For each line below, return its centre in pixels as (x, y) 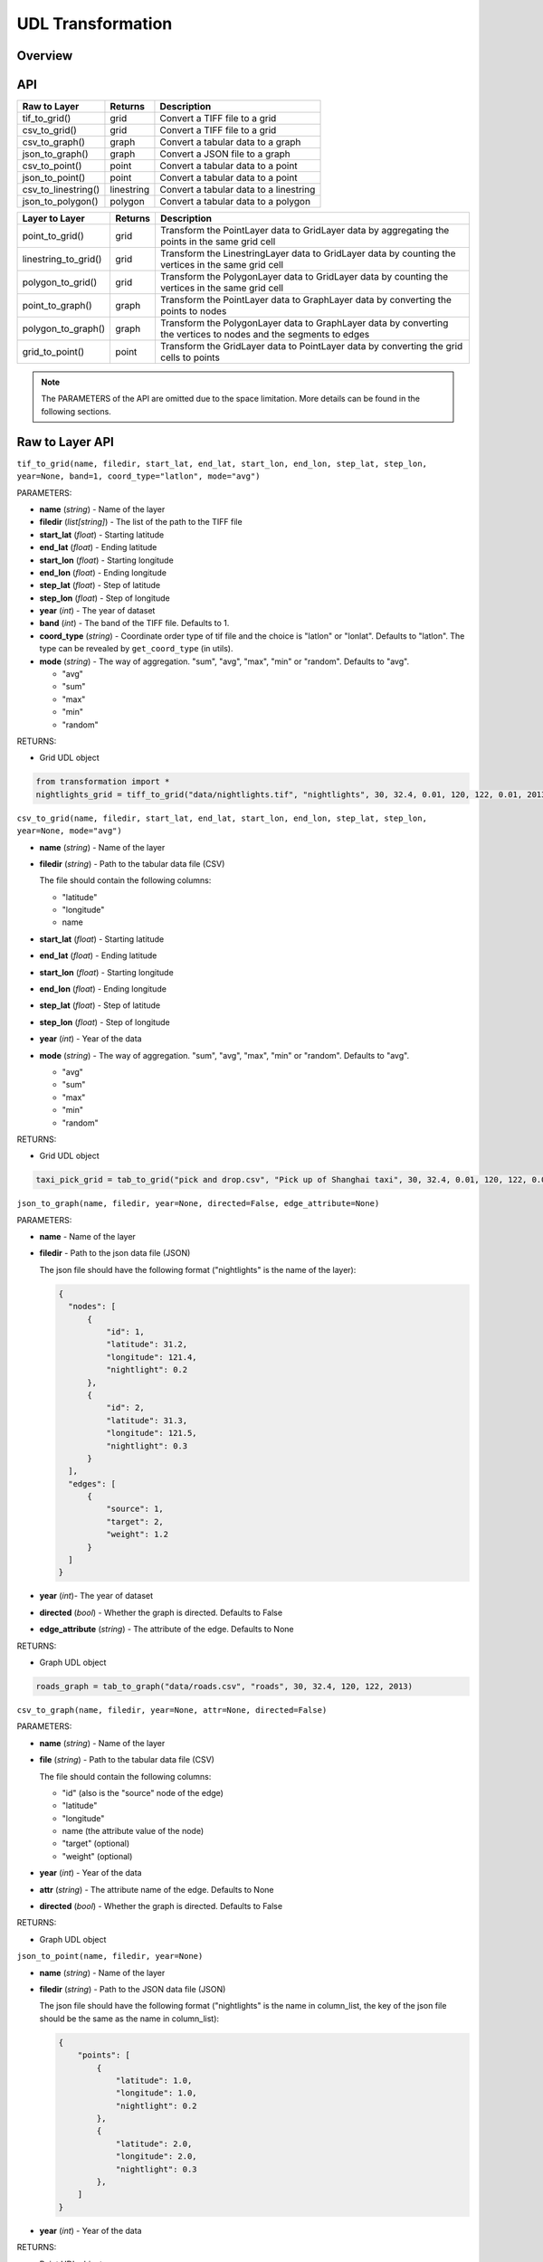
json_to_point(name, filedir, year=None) (110, 1956)
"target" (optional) (96, 1844)
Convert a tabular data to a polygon (235, 202)
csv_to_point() (52, 166)
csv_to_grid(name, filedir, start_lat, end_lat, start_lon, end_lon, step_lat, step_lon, (222, 818)
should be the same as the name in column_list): (129, 2019)
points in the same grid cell (218, 242)
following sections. (76, 411)
